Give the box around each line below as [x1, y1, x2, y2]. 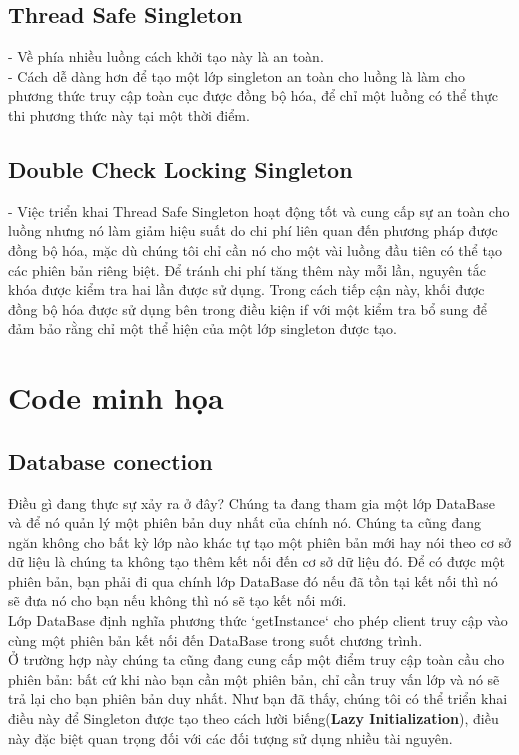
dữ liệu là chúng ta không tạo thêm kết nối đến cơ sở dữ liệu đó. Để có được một [8, 551, 505, 572]
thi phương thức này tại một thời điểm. [8, 104, 250, 125]
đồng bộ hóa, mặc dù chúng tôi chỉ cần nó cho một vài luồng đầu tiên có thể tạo [8, 239, 502, 260]
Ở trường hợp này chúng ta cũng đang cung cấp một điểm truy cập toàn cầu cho [8, 649, 505, 670]
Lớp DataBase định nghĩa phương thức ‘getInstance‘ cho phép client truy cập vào [8, 610, 508, 631]
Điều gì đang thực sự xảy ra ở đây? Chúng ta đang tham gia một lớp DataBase [8, 492, 495, 513]
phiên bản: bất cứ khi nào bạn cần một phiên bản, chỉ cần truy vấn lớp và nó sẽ [8, 668, 500, 689]
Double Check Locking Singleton [8, 153, 353, 184]
